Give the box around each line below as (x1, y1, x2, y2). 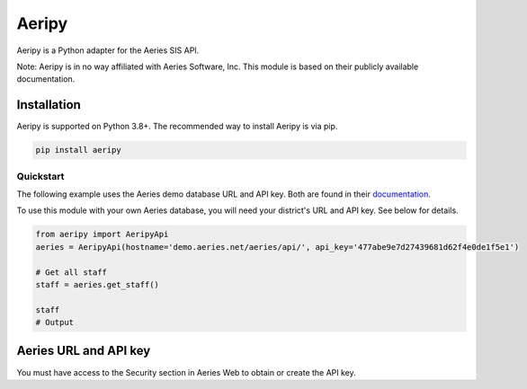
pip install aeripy (35, 145, 121, 155)
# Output (35, 317, 75, 328)
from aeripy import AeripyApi (35, 229, 169, 240)
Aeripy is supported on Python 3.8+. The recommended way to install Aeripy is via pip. (16, 121, 338, 132)
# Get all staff (35, 267, 108, 278)
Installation (16, 97, 81, 112)
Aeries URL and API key (16, 343, 151, 358)
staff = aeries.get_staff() (35, 279, 159, 289)
